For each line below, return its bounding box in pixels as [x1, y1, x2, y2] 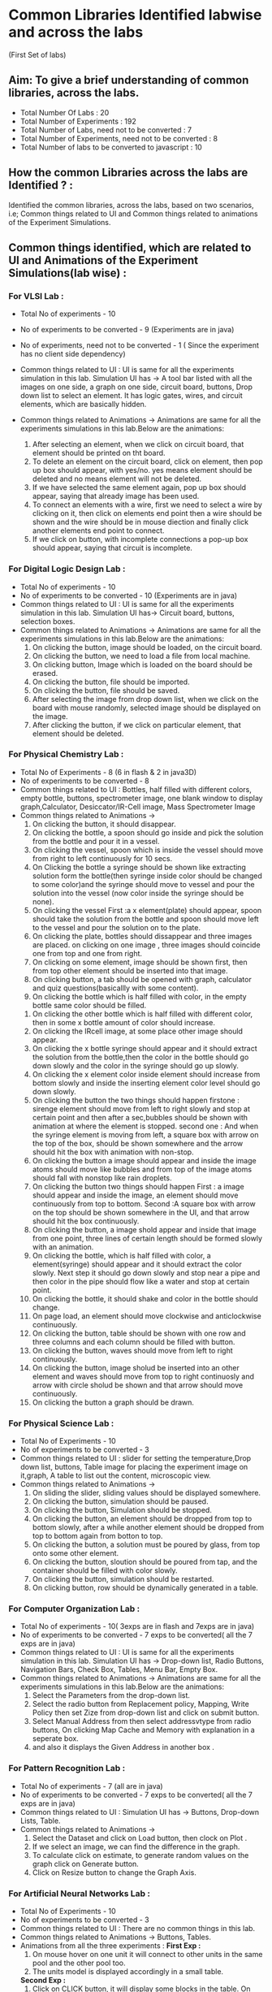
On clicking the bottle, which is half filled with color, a [32, 1250, 211, 1260]
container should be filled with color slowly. [32, 1565, 178, 1575]
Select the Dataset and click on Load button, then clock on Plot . [32, 1833, 248, 1843]
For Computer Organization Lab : [8, 1603, 140, 1614]
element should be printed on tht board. [32, 448, 166, 458]
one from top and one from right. [32, 948, 143, 958]
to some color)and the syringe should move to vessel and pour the [32, 879, 255, 889]
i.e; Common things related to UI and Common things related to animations [8, 209, 258, 219]
